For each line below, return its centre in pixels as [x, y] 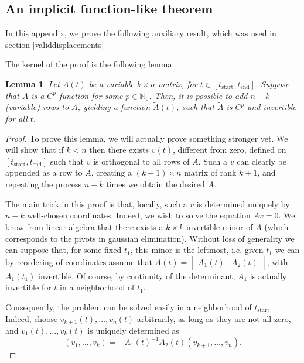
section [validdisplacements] [55, 44]
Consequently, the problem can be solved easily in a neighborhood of [129, 307]
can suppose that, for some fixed [64, 250]
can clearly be [262, 161]
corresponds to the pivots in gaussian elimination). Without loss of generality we [150, 238]
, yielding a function [114, 107]
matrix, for [177, 83]
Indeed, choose [32, 318]
